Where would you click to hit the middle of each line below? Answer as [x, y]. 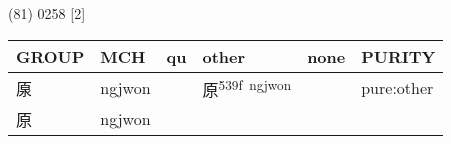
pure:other [397, 88]
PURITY [398, 56]
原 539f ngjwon [247, 87]
